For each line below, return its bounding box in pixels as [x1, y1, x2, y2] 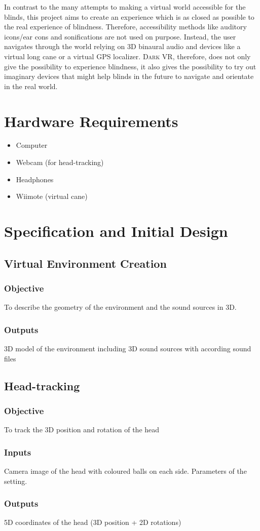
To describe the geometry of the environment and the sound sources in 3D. [4, 302, 237, 312]
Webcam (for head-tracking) [16, 157, 104, 168]
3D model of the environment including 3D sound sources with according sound [4, 343, 251, 354]
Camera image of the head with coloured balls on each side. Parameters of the [4, 466, 247, 476]
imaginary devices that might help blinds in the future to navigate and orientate [4, 71, 254, 81]
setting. [4, 475, 27, 486]
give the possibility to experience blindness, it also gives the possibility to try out [4, 61, 256, 71]
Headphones [16, 174, 54, 184]
